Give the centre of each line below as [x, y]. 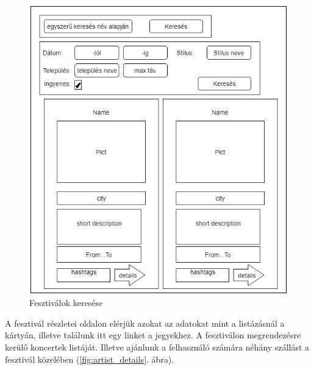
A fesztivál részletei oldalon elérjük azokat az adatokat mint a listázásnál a [145, 323]
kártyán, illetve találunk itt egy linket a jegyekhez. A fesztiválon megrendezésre [153, 335]
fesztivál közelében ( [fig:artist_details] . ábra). [90, 359]
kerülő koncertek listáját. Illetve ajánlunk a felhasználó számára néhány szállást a [157, 347]
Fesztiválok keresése [66, 303]
